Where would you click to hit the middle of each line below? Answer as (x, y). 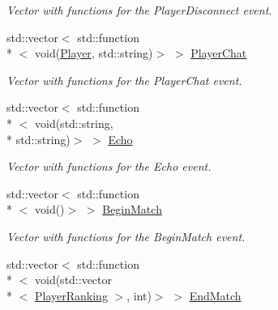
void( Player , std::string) (94, 53)
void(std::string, (74, 123)
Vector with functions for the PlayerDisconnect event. (139, 10)
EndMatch (215, 295)
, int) (139, 295)
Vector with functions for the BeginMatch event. (126, 236)
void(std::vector (73, 280)
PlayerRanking (71, 295)
